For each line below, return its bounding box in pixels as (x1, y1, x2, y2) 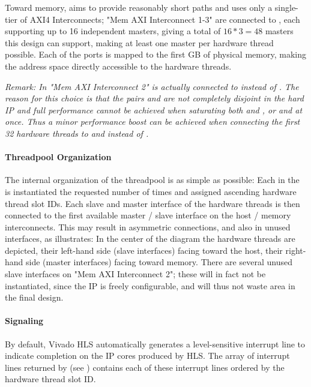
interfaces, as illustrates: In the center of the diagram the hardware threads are (5, 232, 295, 245)
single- (274, 1, 298, 13)
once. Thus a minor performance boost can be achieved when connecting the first (5, 115, 300, 128)
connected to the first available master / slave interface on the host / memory (5, 209, 291, 221)
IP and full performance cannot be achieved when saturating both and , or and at (5, 103, 303, 116)
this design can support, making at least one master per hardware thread (5, 36, 274, 49)
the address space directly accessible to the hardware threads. (5, 59, 232, 72)
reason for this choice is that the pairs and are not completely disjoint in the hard (5, 92, 304, 104)
